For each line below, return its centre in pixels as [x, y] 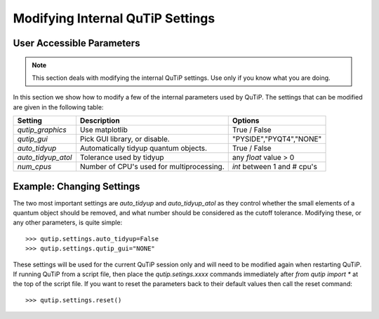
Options [246, 121]
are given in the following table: [58, 107]
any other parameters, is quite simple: [68, 223]
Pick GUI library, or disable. [125, 139]
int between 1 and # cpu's [274, 167]
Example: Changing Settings [77, 186]
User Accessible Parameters [77, 43]
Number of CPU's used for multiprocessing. [152, 167]
